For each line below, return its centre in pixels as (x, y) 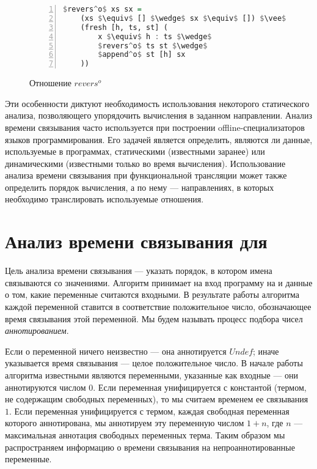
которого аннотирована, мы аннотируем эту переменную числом (125, 423)
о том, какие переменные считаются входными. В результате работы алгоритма (152, 294)
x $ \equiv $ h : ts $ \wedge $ (155, 36)
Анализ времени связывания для (136, 241)
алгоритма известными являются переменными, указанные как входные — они (152, 375)
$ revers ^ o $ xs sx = (102, 9)
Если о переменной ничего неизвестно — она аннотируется (116, 351)
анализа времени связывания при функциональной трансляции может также (146, 175)
